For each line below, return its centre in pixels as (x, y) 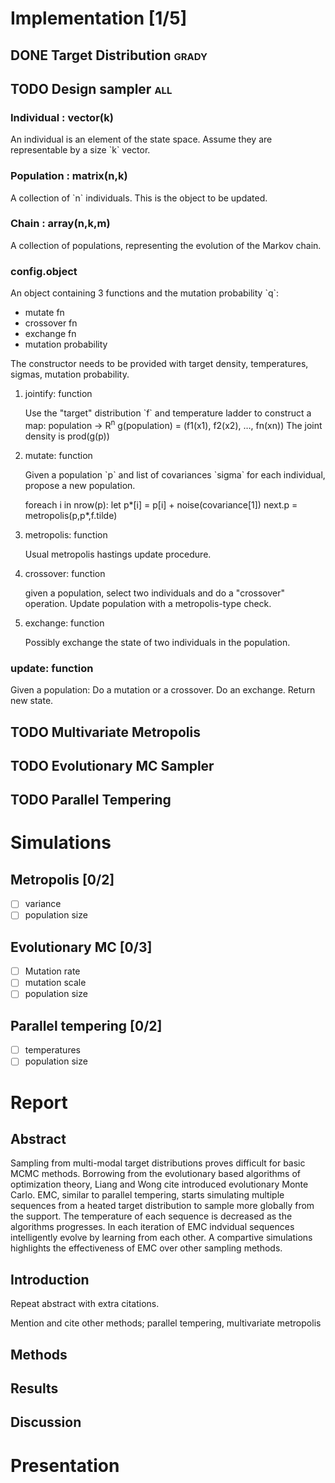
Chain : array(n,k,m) (60, 224)
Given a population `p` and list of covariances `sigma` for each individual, (175, 474)
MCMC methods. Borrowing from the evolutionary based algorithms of (155, 1174)
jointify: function (58, 394)
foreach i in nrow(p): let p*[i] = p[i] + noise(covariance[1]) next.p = (161, 504)
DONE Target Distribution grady (109, 55)
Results (34, 1388)
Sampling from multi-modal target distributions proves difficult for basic (158, 1163)
